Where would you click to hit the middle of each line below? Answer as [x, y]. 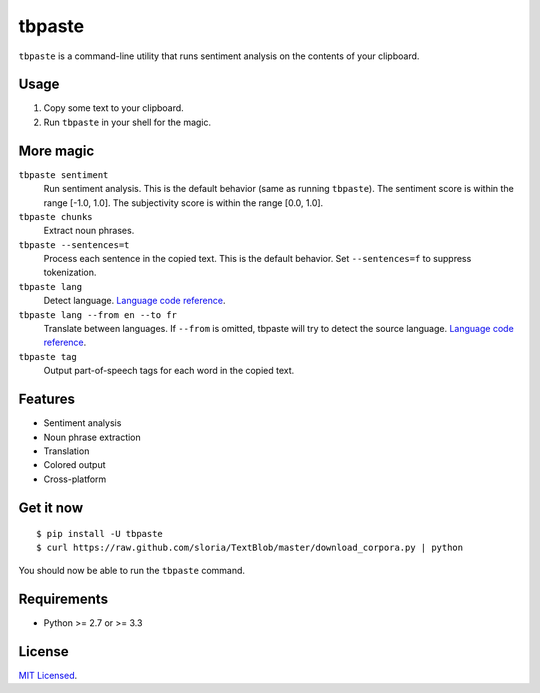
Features [46, 399]
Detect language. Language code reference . [134, 301]
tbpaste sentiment [63, 174]
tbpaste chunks [56, 216]
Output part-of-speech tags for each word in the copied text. [169, 371]
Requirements [63, 598]
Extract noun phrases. [89, 231]
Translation [66, 451]
